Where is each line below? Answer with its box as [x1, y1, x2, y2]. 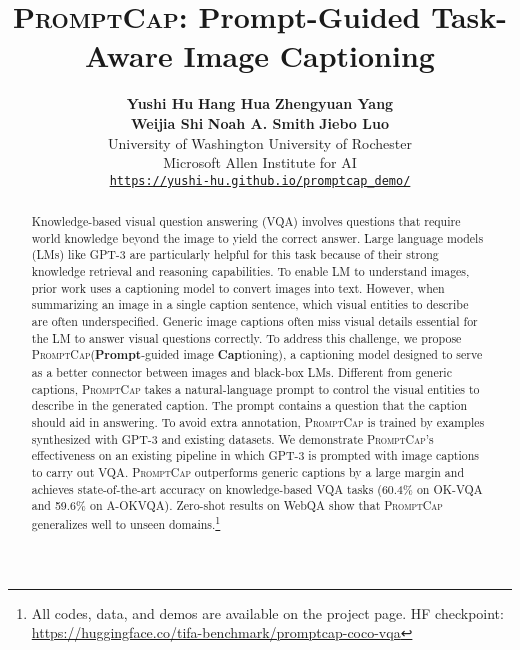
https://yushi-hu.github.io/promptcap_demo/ [109, 173, 411, 188]
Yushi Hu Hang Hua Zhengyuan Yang [126, 93, 394, 114]
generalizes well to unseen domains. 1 [31, 512, 221, 532]
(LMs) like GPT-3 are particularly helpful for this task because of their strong [31, 246, 439, 263]
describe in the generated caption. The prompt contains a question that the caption [31, 397, 468, 414]
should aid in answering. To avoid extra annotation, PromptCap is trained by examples [31, 414, 485, 431]
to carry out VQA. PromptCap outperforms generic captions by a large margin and [31, 463, 464, 480]
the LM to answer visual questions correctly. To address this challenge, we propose [31, 329, 462, 346]
